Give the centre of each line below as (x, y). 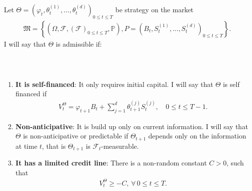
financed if (31, 94)
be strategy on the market (154, 10)
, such (235, 163)
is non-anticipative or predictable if (76, 136)
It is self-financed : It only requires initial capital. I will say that (114, 84)
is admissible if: (79, 44)
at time (26, 146)
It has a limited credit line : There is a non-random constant (111, 163)
